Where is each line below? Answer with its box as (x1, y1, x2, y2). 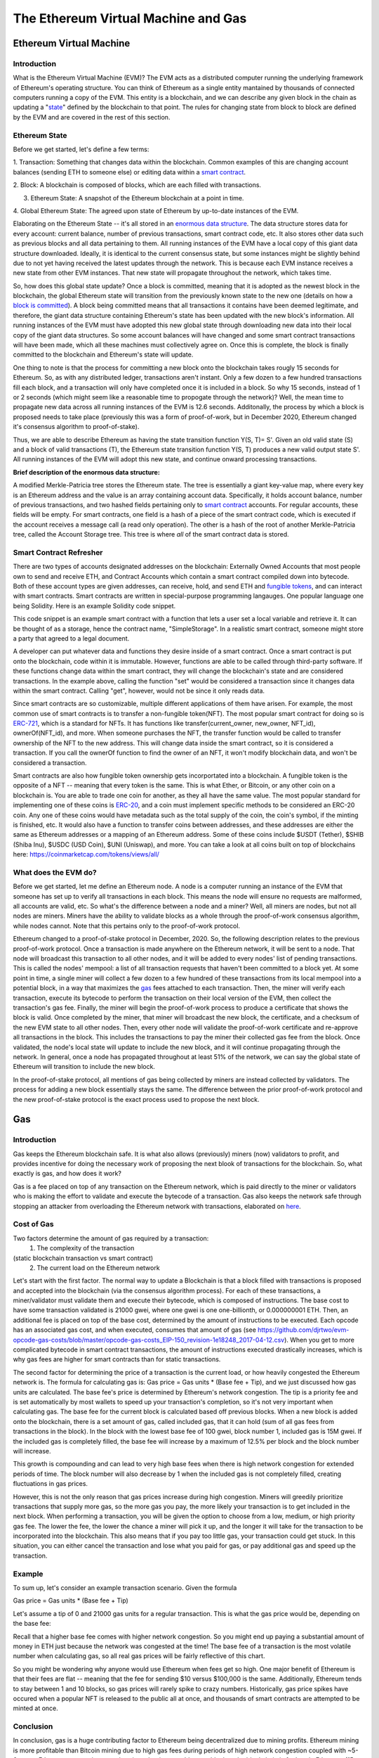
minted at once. (13, 1704, 59, 1712)
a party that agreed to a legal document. (13, 634, 130, 643)
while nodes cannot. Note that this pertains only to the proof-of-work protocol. (13, 921, 241, 930)
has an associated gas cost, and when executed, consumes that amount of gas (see (13, 1326, 256, 1334)
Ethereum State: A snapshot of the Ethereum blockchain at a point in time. (30, 193, 244, 202)
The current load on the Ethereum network (36, 1263, 161, 1272)
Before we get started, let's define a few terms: (13, 145, 149, 154)
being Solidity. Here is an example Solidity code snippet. (13, 601, 176, 610)
